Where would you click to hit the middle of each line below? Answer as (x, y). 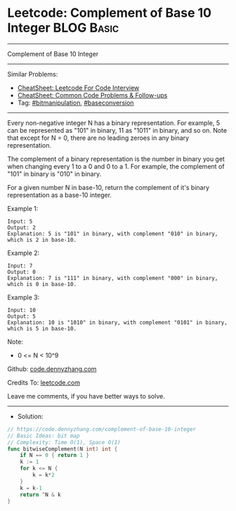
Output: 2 (22, 227)
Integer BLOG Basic (63, 28)
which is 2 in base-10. (42, 240)
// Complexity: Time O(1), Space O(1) (64, 442)
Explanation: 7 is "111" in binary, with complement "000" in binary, (113, 278)
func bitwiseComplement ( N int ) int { (63, 449)
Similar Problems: (33, 74)
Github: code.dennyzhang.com (52, 369)
